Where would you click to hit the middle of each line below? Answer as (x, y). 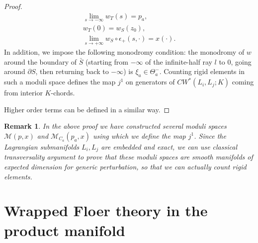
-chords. (63, 93)
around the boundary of (40, 61)
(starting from (107, 61)
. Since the (210, 135)
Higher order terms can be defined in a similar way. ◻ (87, 109)
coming (243, 82)
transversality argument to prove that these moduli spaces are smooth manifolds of (129, 157)
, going (241, 61)
